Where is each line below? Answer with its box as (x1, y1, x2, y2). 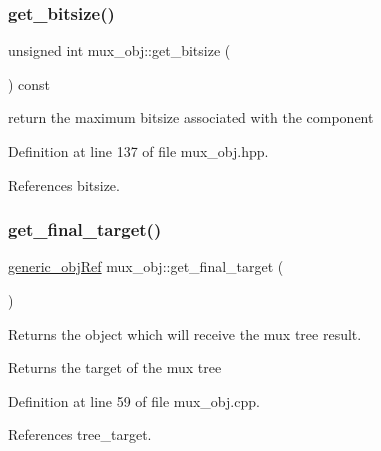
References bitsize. (8, 174, 120, 195)
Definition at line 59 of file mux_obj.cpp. (8, 390, 260, 411)
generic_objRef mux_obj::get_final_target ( (8, 256, 284, 277)
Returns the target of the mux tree (8, 357, 222, 378)
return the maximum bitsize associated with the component (8, 107, 374, 128)
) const (8, 73, 51, 94)
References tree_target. (8, 424, 152, 445)
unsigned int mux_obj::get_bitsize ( (8, 40, 231, 61)
